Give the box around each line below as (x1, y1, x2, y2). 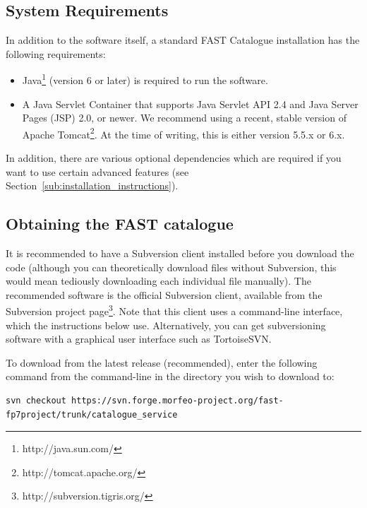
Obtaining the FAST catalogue (6, 213, 234, 235)
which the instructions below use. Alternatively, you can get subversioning (6, 317, 326, 332)
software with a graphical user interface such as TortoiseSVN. (6, 331, 272, 346)
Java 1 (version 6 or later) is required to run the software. (22, 71, 268, 88)
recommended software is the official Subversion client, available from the (6, 287, 323, 302)
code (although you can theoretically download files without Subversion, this (6, 259, 337, 274)
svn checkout (6, 396, 66, 406)
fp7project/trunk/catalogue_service (6, 409, 178, 420)
